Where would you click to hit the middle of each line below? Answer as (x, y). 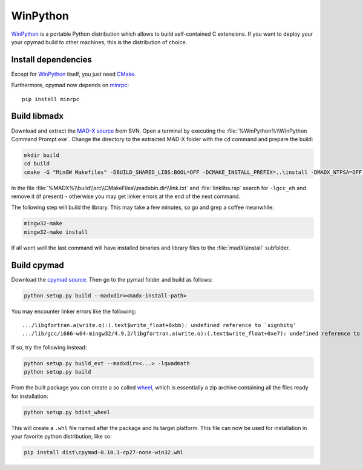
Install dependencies (51, 60)
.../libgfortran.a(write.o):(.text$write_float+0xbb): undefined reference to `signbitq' (159, 325)
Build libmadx (37, 116)
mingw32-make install (56, 232)
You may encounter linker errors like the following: (74, 311)
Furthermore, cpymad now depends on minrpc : (70, 85)
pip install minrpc (51, 99)
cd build (37, 164)
